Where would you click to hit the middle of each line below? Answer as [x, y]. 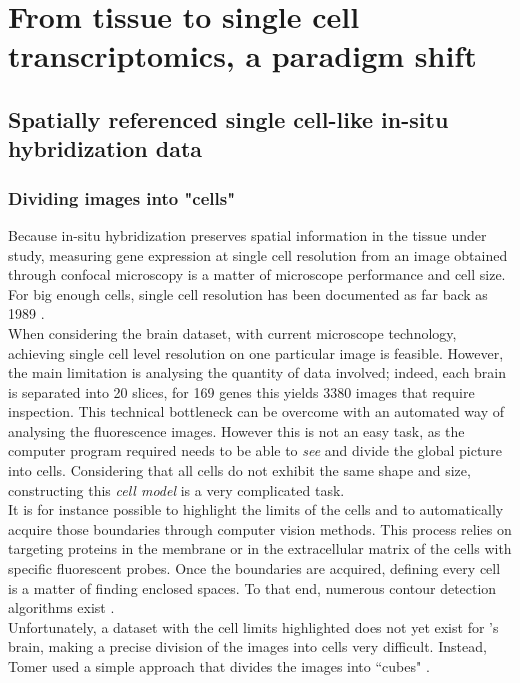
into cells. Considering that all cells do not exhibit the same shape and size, [239, 470]
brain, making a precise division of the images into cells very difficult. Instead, [247, 646]
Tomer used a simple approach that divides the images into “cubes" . [219, 666]
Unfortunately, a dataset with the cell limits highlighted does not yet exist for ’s [253, 626]
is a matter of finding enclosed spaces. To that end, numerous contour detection [252, 587]
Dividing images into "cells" [122, 197]
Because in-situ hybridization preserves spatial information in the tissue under [247, 234]
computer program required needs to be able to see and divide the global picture [255, 450]
